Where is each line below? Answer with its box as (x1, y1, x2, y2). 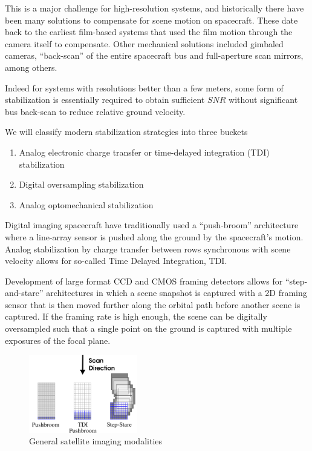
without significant (229, 93, 298, 106)
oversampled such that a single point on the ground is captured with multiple (5, 322, 292, 335)
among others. (5, 61, 57, 73)
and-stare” (5, 286, 44, 299)
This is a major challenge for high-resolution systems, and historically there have (5, 2, 304, 14)
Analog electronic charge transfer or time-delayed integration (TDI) (19, 145, 270, 158)
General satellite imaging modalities (29, 435, 163, 447)
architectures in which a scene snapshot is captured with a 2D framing (46, 286, 307, 299)
